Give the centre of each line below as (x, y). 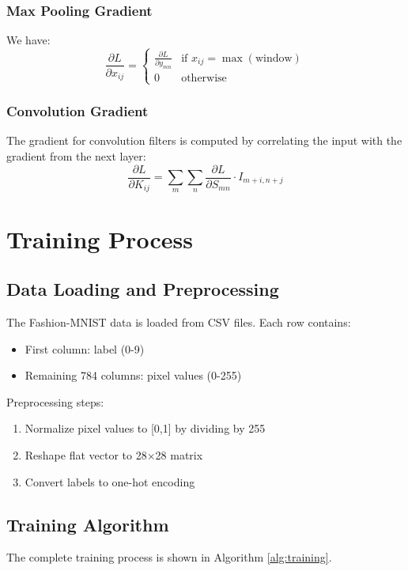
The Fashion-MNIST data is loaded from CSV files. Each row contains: (179, 322)
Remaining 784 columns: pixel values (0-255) (133, 375)
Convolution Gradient (77, 111)
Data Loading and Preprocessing (143, 289)
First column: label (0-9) (85, 348)
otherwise (204, 78)
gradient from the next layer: (76, 155)
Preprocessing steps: (55, 401)
